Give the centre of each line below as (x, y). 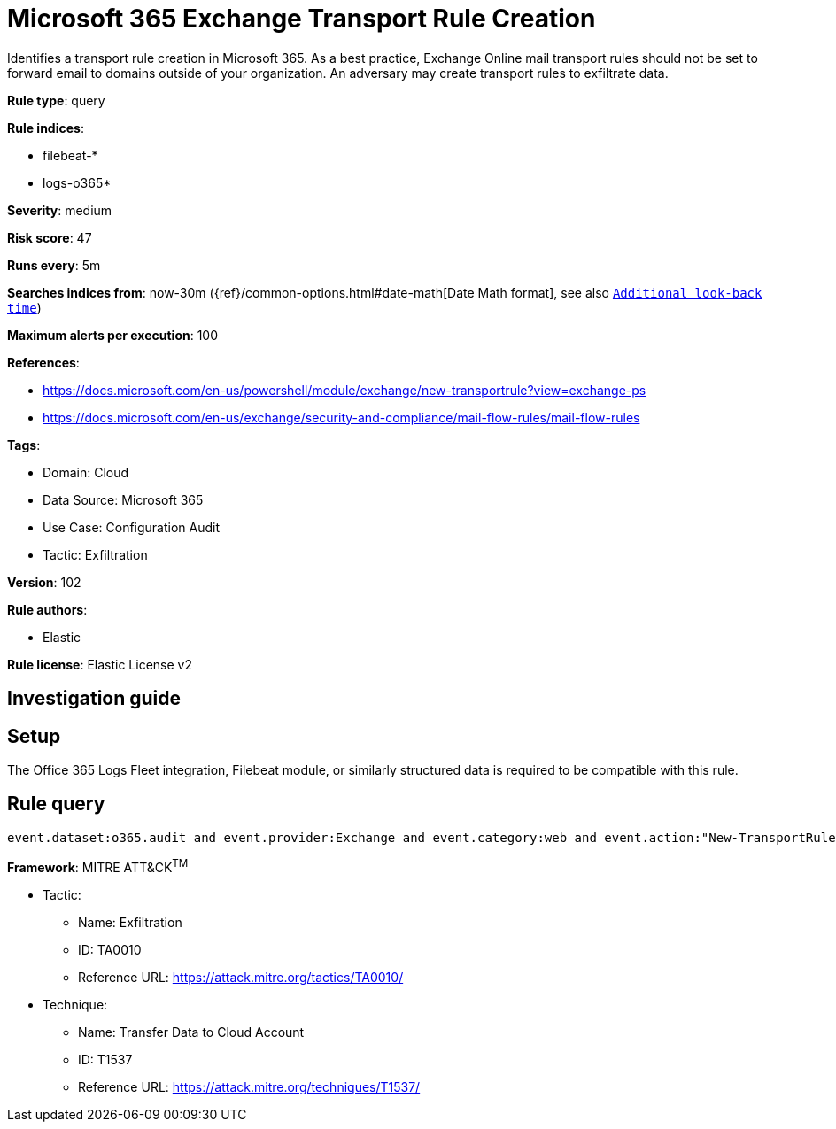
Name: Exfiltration (130, 922)
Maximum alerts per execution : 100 (113, 335)
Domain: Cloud (86, 472)
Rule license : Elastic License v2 (100, 664)
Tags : (24, 445)
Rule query (56, 804)
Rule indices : (46, 128)
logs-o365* (77, 182)
